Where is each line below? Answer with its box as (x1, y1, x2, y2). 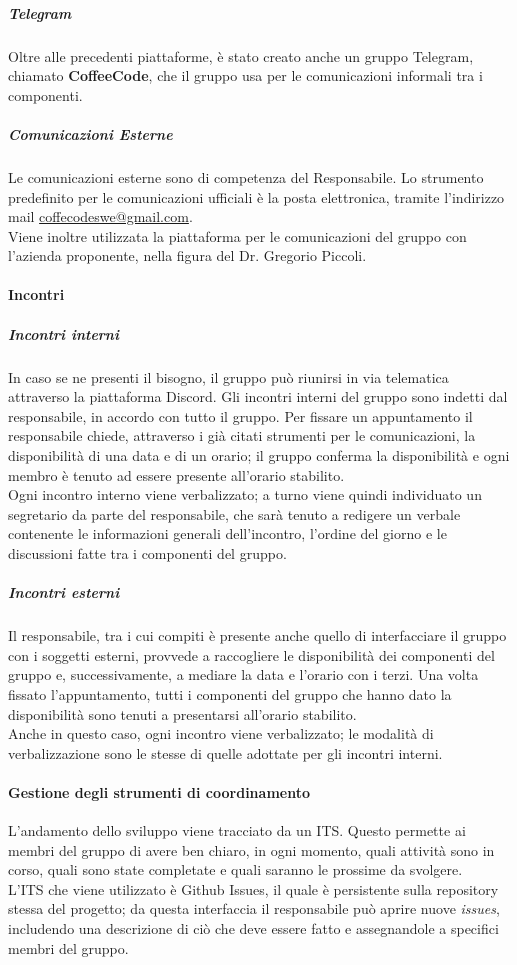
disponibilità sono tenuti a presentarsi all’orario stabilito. (8, 703, 357, 724)
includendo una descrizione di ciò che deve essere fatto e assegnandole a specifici (8, 918, 499, 939)
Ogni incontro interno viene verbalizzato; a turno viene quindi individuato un (8, 484, 482, 505)
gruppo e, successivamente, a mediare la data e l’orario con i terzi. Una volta (8, 664, 479, 685)
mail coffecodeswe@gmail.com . (8, 206, 193, 227)
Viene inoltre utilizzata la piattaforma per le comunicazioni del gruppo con (8, 225, 467, 246)
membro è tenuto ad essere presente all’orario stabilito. (8, 464, 345, 485)
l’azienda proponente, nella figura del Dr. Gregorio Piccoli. (8, 245, 367, 266)
